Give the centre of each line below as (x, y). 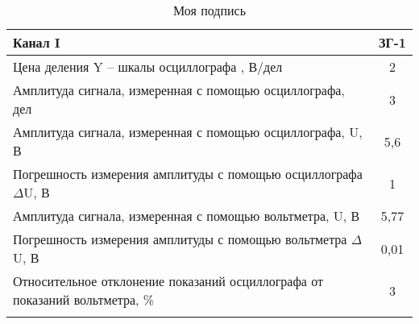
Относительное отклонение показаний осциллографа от (168, 281)
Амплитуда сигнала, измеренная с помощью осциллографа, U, (188, 132)
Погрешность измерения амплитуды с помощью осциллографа (188, 174)
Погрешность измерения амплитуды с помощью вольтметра (180, 239)
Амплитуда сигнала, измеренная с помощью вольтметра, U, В (187, 216)
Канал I (37, 42)
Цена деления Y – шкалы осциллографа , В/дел (148, 66)
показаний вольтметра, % (84, 299)
